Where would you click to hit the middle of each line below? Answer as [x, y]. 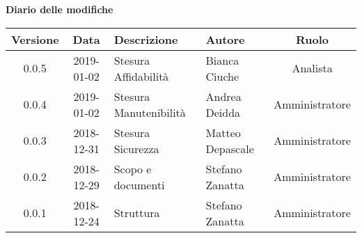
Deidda [223, 112]
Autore [225, 39]
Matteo [223, 132]
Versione [35, 39]
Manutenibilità [150, 112]
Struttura [137, 213]
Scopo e [133, 168]
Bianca [222, 60]
